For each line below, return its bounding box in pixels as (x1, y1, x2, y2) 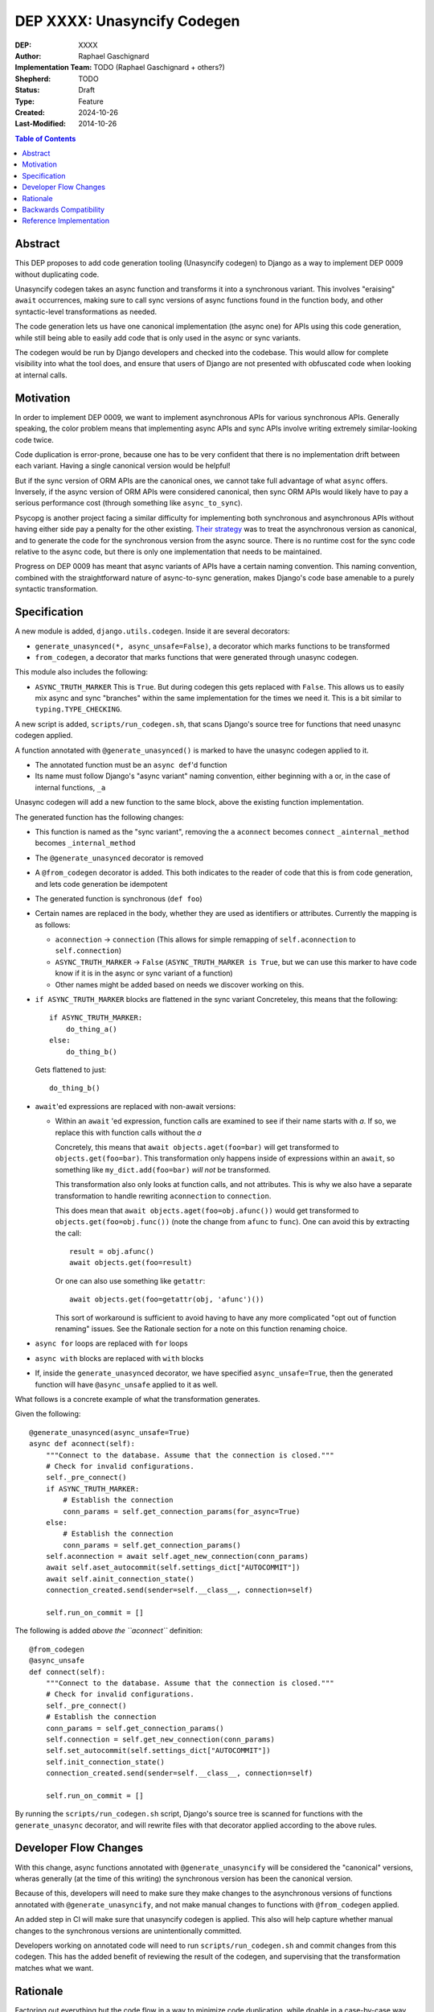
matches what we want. (14, 1963, 94, 1973)
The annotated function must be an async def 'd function (35, 761, 228, 770)
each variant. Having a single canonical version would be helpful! (14, 461, 231, 471)
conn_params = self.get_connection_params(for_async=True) (63, 1507, 301, 1516)
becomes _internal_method (35, 838, 136, 848)
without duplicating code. (14, 270, 100, 279)
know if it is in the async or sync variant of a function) (55, 968, 233, 978)
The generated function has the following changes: (14, 812, 184, 822)
